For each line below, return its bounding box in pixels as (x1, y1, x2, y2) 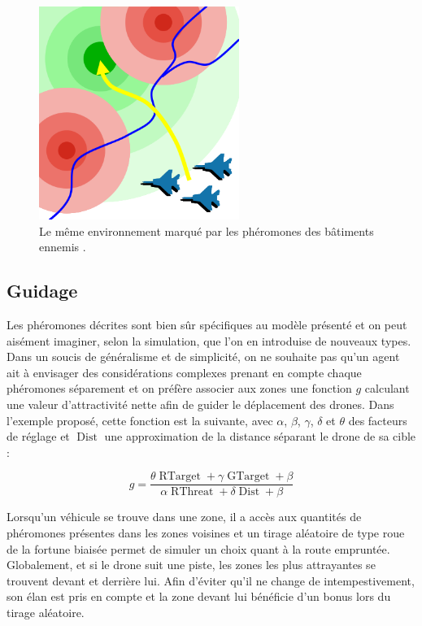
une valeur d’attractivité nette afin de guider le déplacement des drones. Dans (7, 396, 394, 413)
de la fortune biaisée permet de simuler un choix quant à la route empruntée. (7, 540, 390, 557)
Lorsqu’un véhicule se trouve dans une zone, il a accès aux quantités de (7, 508, 362, 525)
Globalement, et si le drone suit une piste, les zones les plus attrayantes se (7, 556, 376, 573)
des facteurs (348, 411, 407, 428)
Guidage (7, 278, 78, 303)
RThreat (171, 486, 214, 498)
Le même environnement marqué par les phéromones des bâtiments (39, 222, 374, 239)
